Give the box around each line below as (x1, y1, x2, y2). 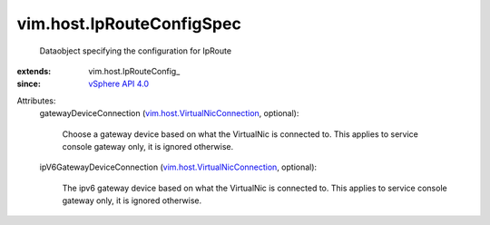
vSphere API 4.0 (88, 78, 150, 90)
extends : (16, 65, 52, 76)
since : (16, 78, 41, 90)
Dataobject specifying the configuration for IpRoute (39, 45, 231, 56)
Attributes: (16, 95, 56, 106)
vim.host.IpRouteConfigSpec (16, 14, 242, 34)
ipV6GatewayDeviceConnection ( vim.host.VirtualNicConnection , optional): (39, 161, 318, 172)
